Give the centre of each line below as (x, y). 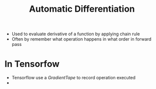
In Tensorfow (32, 64)
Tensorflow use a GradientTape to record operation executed (74, 78)
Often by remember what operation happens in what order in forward (81, 39)
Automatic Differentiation (82, 9)
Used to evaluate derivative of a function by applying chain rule (76, 34)
